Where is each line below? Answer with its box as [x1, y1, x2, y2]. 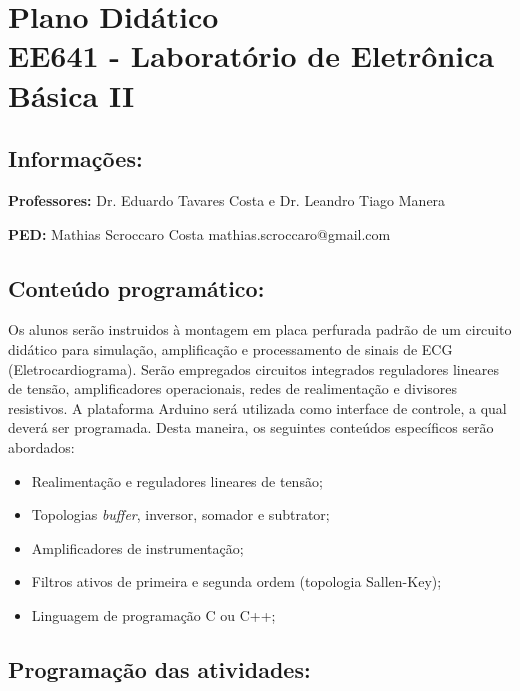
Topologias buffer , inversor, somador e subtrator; [31, 504, 330, 525]
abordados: [8, 436, 75, 457]
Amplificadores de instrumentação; [31, 537, 244, 558]
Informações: [8, 143, 143, 174]
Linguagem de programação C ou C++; [31, 604, 276, 625]
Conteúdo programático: [8, 272, 265, 303]
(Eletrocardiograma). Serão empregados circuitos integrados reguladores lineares [8, 358, 499, 379]
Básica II [8, 74, 135, 115]
